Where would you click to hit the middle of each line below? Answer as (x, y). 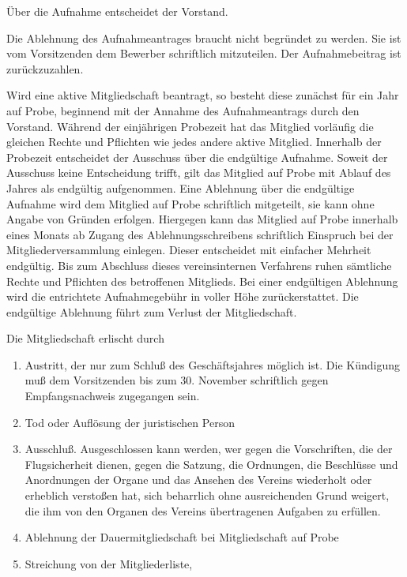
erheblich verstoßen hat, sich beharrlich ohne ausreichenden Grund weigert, (207, 495)
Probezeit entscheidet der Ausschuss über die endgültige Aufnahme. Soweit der (197, 157)
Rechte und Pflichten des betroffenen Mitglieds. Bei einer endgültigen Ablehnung (202, 281)
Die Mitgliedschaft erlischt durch (85, 338)
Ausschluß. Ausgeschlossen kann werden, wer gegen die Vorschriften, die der (209, 449)
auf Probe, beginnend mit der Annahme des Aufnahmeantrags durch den (183, 110)
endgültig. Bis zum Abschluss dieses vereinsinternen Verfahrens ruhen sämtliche (199, 265)
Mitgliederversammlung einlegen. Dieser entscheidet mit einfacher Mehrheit (189, 250)
